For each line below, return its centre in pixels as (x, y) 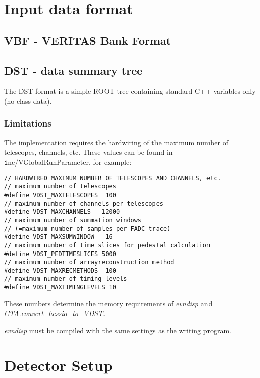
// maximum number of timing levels (66, 279)
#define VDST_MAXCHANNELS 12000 (62, 212)
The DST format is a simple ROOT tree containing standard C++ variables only (130, 91)
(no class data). (28, 101)
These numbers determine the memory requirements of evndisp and (108, 303)
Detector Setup (58, 365)
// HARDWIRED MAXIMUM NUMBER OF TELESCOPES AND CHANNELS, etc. (113, 178)
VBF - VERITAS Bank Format (88, 40)
